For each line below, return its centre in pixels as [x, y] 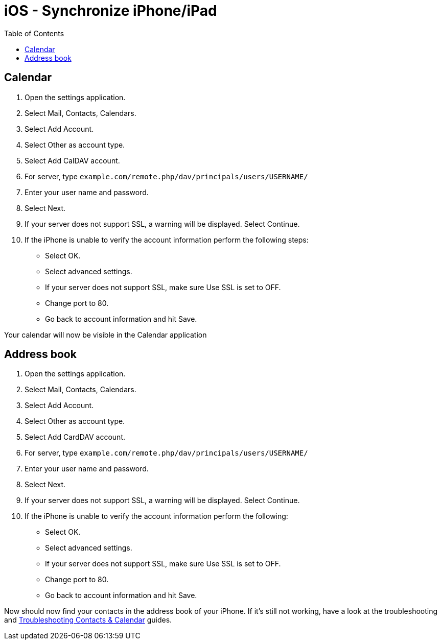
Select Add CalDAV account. [72, 160]
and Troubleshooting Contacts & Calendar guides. [88, 620]
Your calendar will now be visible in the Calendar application [106, 335]
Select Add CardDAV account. [75, 437]
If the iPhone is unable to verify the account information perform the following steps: [167, 240]
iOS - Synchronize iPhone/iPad [111, 11]
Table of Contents [34, 33]
